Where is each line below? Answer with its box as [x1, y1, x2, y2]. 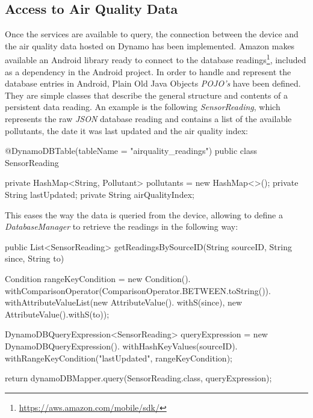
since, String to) [5, 252, 64, 265]
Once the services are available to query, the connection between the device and [5, 28, 299, 40]
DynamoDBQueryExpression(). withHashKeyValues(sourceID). [5, 339, 238, 352]
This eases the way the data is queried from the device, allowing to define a [5, 208, 283, 221]
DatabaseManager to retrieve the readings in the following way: [5, 220, 238, 233]
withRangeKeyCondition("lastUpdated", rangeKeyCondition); [5, 351, 232, 364]
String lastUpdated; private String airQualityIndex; [5, 188, 194, 200]
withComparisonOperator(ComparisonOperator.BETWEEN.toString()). [5, 284, 271, 297]
